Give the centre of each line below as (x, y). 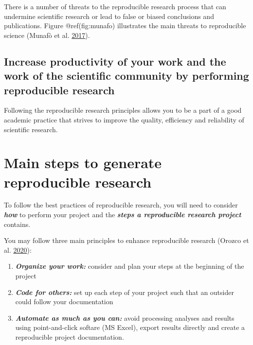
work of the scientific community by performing (126, 76)
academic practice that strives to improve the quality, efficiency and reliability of (124, 119)
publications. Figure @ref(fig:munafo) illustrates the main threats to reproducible (125, 26)
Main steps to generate (83, 163)
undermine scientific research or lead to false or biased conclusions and (109, 16)
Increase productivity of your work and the (115, 61)
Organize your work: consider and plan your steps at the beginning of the (130, 266)
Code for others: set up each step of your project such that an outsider (125, 292)
